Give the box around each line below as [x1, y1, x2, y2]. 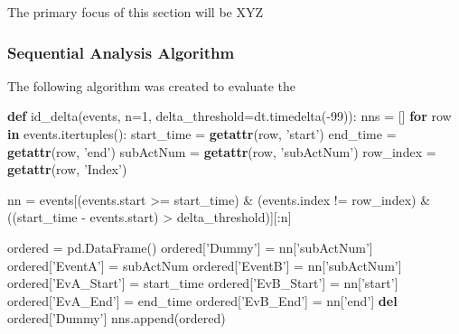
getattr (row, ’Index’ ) [7, 160, 127, 179]
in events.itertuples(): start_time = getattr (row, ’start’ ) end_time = [7, 125, 397, 143]
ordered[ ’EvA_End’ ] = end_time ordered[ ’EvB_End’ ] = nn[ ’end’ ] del [7, 291, 398, 310]
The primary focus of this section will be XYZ [7, 3, 264, 21]
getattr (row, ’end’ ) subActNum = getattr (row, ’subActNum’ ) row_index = [7, 142, 436, 161]
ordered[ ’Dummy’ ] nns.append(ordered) [7, 309, 226, 328]
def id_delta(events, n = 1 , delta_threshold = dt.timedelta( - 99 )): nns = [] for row [7, 107, 452, 125]
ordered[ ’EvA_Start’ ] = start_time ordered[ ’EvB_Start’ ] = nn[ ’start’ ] [7, 274, 398, 292]
